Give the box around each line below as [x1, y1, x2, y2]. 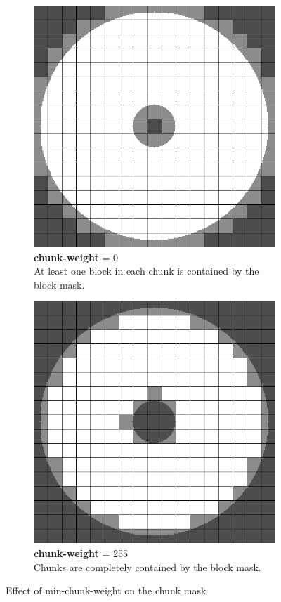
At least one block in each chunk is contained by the [34, 263, 259, 278]
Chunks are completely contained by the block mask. [34, 559, 261, 574]
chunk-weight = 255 [34, 545, 129, 560]
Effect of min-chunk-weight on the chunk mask [6, 583, 207, 598]
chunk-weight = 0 [34, 249, 119, 264]
